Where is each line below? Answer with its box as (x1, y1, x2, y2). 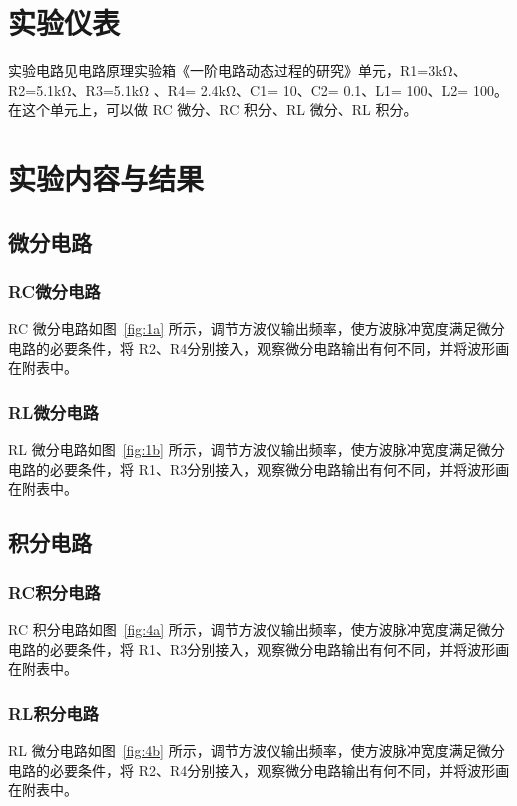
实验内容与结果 (8, 158, 205, 199)
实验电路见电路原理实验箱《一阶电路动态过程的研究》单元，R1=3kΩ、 (8, 60, 467, 81)
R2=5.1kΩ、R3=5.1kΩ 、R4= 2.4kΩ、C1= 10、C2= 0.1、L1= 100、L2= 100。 (8, 79, 508, 100)
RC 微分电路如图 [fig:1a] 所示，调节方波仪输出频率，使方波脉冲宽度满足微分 (8, 318, 505, 339)
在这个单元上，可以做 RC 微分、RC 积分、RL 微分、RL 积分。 (8, 99, 418, 120)
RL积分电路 (8, 700, 99, 725)
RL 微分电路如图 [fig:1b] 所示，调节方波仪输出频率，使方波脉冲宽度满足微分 (8, 439, 505, 460)
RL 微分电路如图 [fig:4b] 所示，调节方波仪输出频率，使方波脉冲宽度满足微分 (8, 740, 505, 761)
